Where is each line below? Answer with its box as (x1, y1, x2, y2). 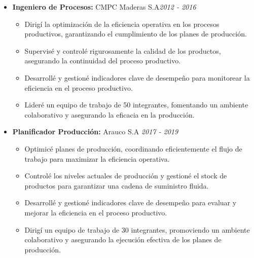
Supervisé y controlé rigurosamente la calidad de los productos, (24, 45, 221, 56)
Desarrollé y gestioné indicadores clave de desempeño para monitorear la (24, 72, 250, 83)
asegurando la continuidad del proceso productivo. (24, 55, 181, 66)
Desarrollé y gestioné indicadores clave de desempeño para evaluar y (24, 197, 237, 208)
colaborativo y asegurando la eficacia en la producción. (24, 109, 195, 120)
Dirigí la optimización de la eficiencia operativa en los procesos (24, 18, 220, 29)
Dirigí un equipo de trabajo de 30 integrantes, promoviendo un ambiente (24, 224, 250, 235)
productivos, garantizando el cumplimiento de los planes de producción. (24, 28, 247, 39)
